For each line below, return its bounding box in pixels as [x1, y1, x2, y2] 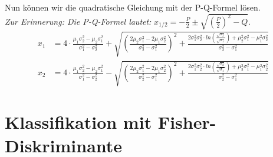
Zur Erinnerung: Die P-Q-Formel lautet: [5, 15, 152, 27]
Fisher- [157, 110, 216, 134]
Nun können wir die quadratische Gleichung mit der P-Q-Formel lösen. [5, 1, 261, 13]
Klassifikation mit [5, 110, 152, 134]
